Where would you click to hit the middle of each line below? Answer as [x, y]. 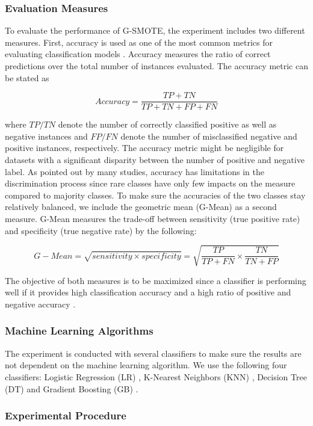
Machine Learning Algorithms [79, 331]
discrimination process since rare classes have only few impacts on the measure [150, 183]
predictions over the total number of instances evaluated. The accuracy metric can [156, 66]
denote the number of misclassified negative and [209, 136]
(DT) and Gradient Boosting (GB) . [72, 388]
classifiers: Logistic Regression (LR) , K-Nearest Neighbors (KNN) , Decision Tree [156, 376]
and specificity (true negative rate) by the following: [101, 230]
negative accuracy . [40, 304]
